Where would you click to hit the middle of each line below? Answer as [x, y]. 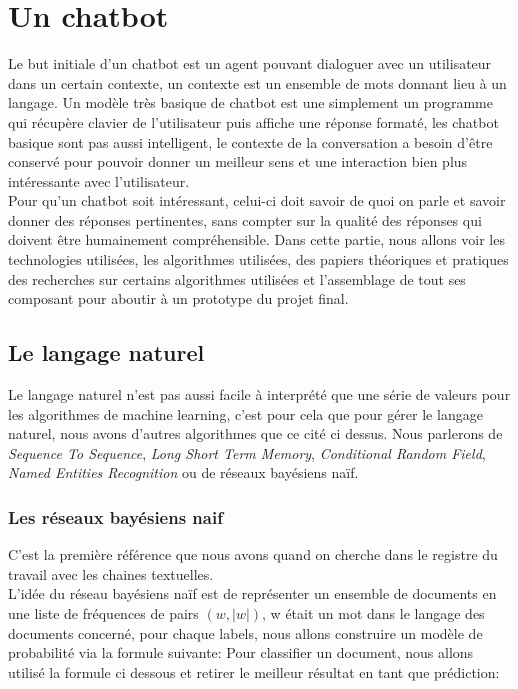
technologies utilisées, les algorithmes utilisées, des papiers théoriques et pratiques [258, 259]
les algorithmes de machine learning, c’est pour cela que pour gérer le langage [245, 413]
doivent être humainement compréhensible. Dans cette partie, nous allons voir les [256, 239]
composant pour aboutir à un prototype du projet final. [178, 298]
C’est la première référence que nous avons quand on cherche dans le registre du [253, 554]
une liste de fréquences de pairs [103, 613]
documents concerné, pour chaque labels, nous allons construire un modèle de [245, 632]
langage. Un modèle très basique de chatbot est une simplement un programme [250, 102]
